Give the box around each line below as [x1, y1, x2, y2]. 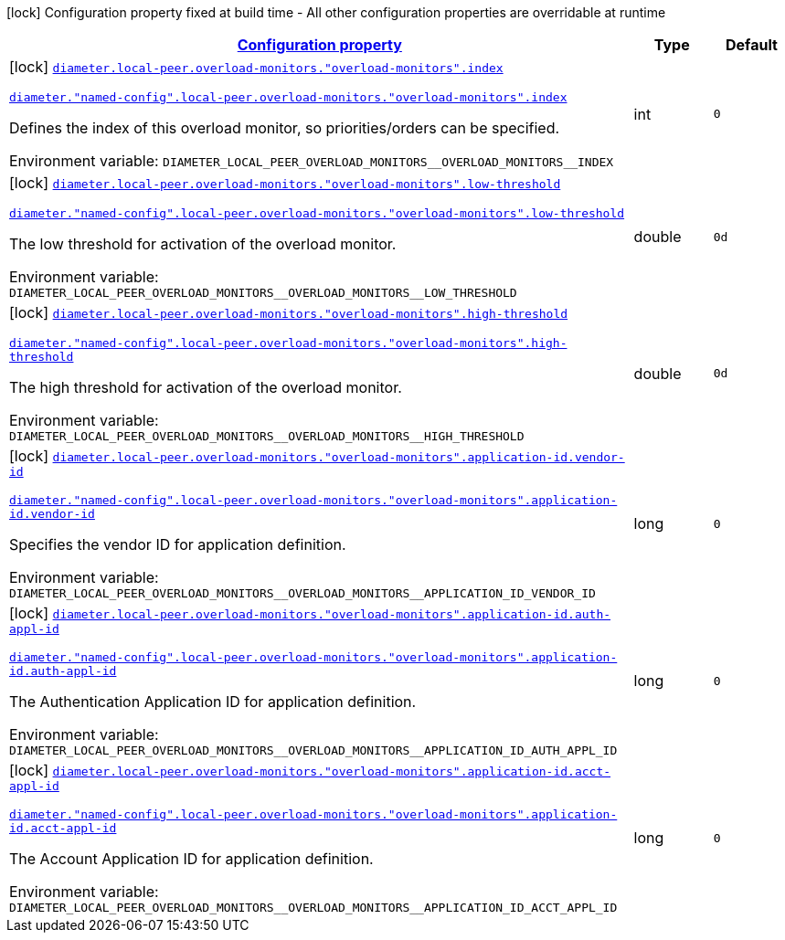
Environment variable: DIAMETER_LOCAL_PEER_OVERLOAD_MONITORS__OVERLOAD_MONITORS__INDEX [9, 152, 614, 170]
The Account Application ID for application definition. [9, 850, 374, 868]
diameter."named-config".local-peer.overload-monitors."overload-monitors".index [9, 90, 568, 104]
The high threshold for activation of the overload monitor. [9, 378, 402, 396]
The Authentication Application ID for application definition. [9, 692, 417, 711]
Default [725, 36, 778, 54]
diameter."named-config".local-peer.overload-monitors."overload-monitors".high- [9, 336, 568, 350]
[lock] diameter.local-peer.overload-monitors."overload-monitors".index [9, 58, 504, 76]
